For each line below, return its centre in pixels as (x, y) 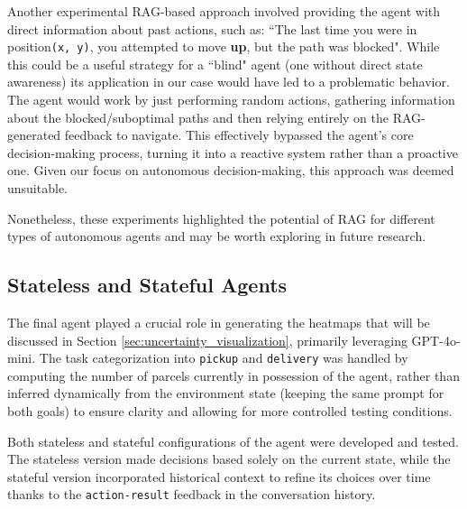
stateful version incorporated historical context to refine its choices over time (219, 476)
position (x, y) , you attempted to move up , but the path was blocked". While (224, 46)
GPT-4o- (436, 340)
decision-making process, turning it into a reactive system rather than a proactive (233, 152)
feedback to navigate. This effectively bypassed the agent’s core (239, 135)
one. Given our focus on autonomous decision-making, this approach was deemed (231, 170)
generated (34, 135)
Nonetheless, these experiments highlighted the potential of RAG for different (221, 218)
